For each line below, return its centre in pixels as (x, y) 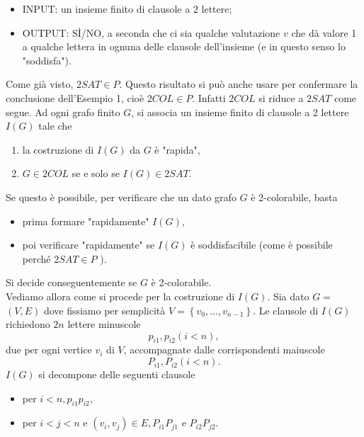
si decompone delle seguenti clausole (117, 374)
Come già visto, (40, 84)
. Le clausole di (286, 310)
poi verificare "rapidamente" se (89, 245)
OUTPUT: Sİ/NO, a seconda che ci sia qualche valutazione (151, 32)
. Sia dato (288, 296)
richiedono (28, 324)
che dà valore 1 (324, 32)
